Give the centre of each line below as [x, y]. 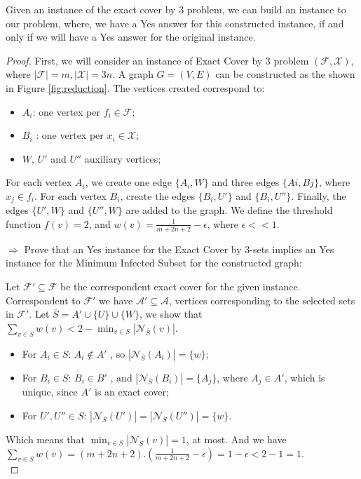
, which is [305, 377]
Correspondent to [43, 300]
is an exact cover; [132, 392]
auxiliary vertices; [123, 158]
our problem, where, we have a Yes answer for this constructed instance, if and [175, 23]
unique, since [50, 392]
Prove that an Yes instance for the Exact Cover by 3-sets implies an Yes [179, 249]
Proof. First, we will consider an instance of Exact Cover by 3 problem [157, 60]
